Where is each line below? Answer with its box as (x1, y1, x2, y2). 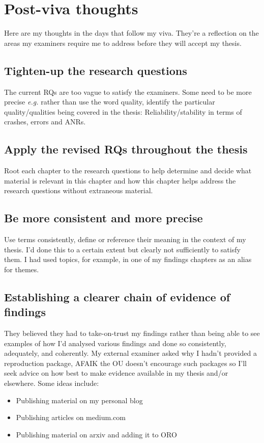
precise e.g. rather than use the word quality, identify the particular (4, 96, 215, 107)
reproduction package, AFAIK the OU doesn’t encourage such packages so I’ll (4, 357, 247, 368)
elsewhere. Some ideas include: (4, 378, 99, 388)
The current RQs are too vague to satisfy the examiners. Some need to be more (4, 86, 252, 97)
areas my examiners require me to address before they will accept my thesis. (4, 37, 242, 48)
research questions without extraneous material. (4, 185, 153, 196)
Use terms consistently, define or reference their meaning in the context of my (4, 234, 246, 245)
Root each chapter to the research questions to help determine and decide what (4, 165, 252, 176)
